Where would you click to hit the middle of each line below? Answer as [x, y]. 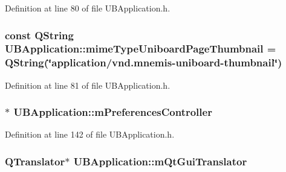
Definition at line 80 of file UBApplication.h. [88, 8]
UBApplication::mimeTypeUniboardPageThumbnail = [141, 49]
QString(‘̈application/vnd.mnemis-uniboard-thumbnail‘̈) [144, 62]
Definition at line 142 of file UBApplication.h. [90, 134]
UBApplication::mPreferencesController [113, 112]
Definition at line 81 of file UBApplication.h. [88, 85]
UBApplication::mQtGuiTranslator [160, 161]
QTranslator [35, 161]
